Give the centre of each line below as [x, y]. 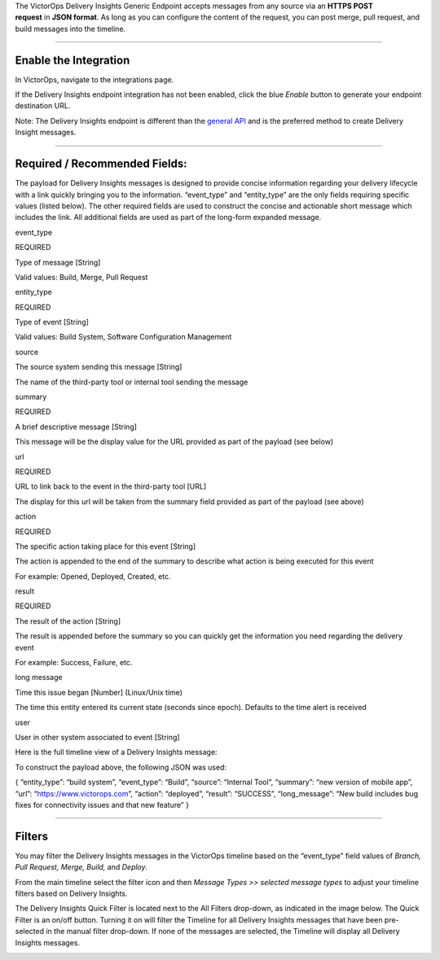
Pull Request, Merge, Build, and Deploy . [81, 867]
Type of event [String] [52, 322]
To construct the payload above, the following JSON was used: [121, 767]
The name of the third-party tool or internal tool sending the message [132, 382]
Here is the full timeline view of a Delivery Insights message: [116, 752]
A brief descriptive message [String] [76, 427]
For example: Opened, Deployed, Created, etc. [93, 576]
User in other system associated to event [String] [97, 737]
